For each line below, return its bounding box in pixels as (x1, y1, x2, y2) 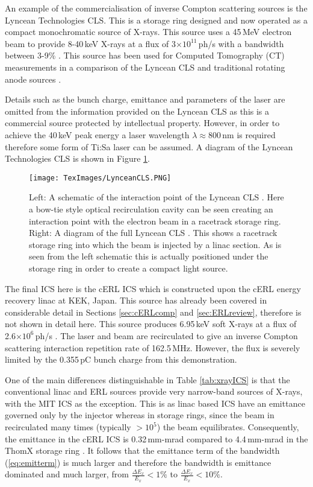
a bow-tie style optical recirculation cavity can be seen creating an (29, 202, 273, 215)
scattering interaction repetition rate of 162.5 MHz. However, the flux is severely (5, 341, 300, 354)
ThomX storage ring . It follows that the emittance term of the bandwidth (5, 444, 280, 457)
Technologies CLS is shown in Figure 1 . (5, 152, 150, 165)
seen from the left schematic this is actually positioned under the (29, 250, 268, 263)
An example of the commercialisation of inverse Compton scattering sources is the (5, 2, 308, 14)
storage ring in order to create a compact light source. (29, 261, 228, 274)
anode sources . (5, 72, 61, 85)
